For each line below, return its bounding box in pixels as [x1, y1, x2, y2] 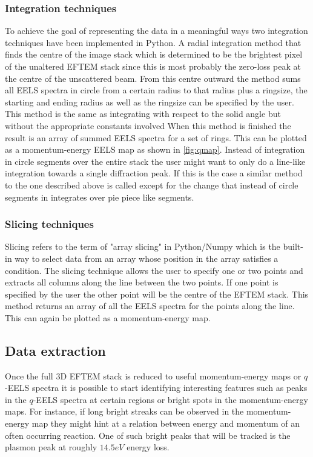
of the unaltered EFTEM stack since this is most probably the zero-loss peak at [5, 60, 301, 72]
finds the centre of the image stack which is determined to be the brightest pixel [5, 48, 303, 61]
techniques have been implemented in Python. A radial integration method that [5, 36, 301, 48]
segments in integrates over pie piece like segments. [5, 190, 194, 203]
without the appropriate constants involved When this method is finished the [5, 119, 291, 132]
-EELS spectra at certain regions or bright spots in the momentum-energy [33, 393, 308, 405]
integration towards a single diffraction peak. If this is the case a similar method [5, 167, 303, 179]
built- [283, 240, 303, 253]
